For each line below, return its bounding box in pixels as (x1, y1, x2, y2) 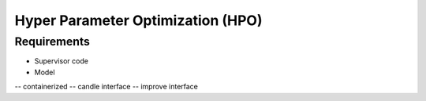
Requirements (14, 34, 91, 49)
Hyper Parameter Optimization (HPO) (14, 12, 263, 29)
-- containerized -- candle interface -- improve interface (14, 82, 199, 92)
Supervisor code (34, 56, 88, 66)
